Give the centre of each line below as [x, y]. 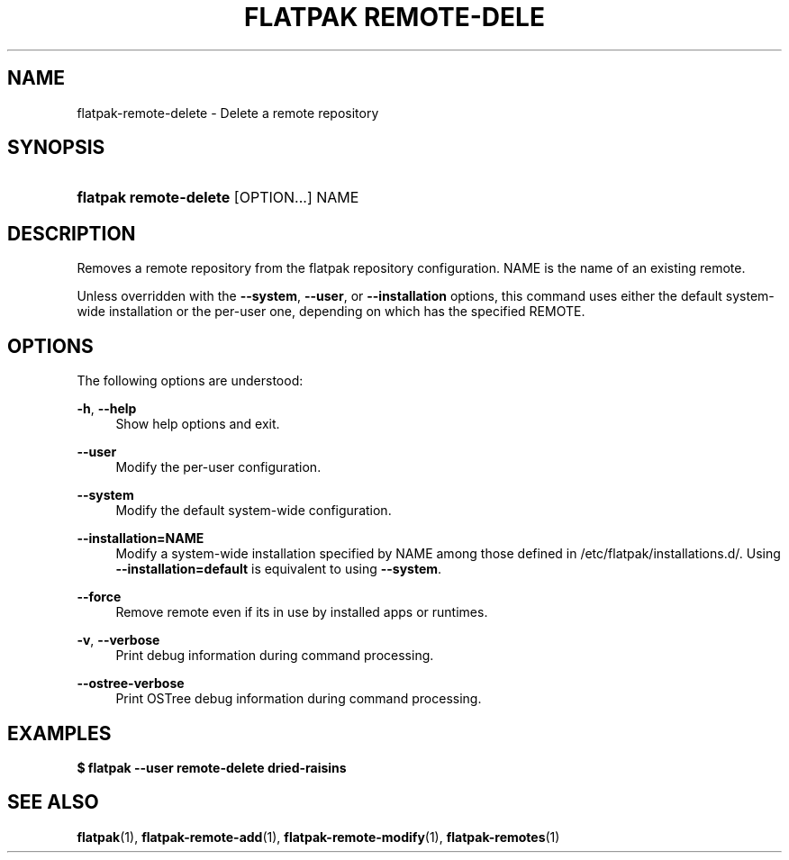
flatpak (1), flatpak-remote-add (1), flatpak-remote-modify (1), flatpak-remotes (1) [318, 837]
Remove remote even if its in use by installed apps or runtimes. [302, 612]
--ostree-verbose [131, 683]
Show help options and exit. [198, 424]
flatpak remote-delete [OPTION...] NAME [218, 198]
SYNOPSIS [56, 148]
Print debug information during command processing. [275, 656]
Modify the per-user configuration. [218, 467]
